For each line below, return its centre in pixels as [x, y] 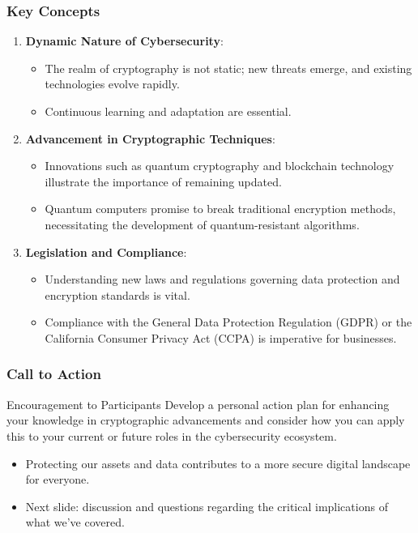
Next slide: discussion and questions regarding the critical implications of [207, 506]
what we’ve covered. [75, 522]
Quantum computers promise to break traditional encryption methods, [220, 209]
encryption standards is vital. [117, 294]
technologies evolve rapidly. [112, 84]
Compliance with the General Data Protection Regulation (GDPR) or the [228, 322]
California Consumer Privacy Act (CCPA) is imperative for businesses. [221, 337]
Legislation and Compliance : [106, 252]
